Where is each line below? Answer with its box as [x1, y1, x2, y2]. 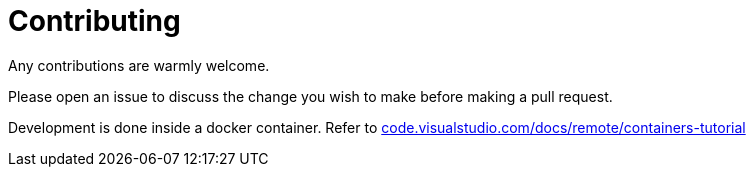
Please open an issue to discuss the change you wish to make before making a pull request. [8, 87, 613, 105]
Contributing [8, 4, 181, 38]
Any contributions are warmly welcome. [8, 56, 270, 74]
